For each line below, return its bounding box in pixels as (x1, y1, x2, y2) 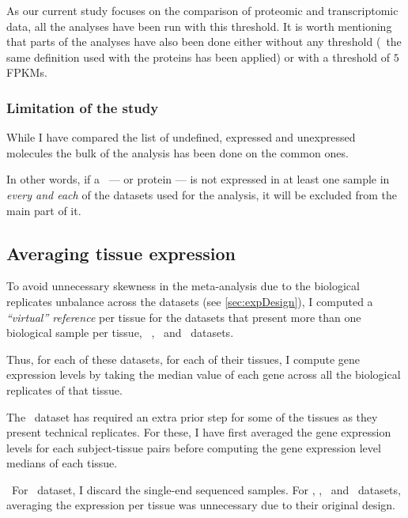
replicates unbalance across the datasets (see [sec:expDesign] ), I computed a (6, 293, 373, 309)
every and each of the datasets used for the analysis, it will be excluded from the (6, 186, 398, 202)
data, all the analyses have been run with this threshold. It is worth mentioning (6, 17, 392, 34)
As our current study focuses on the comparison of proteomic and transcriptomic (6, 2, 399, 18)
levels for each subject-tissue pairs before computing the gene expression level (6, 439, 381, 456)
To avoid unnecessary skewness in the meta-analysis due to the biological (6, 278, 360, 294)
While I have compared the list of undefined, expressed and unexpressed (6, 129, 356, 146)
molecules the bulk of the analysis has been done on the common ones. (6, 144, 349, 161)
